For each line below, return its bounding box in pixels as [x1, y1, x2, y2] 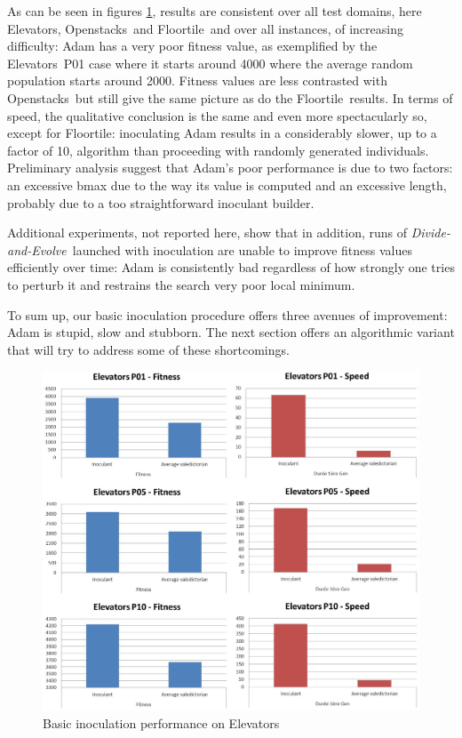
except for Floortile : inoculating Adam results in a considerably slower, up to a [7, 124, 437, 142]
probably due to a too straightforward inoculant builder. [7, 193, 315, 212]
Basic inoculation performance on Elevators [43, 714, 280, 733]
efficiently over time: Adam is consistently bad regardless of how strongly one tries [7, 258, 455, 277]
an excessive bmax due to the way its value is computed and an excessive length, [7, 175, 447, 194]
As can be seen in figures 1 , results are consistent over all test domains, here [7, 2, 422, 20]
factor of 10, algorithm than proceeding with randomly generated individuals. [7, 140, 429, 159]
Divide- [410, 223, 450, 242]
